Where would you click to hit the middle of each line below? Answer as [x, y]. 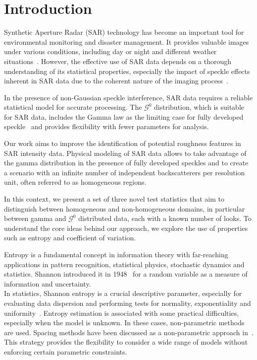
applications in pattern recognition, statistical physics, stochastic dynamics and [124, 264]
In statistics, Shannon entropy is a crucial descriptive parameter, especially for [123, 293]
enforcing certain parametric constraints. [66, 351]
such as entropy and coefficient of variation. [70, 238]
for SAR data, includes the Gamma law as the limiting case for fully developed [124, 116]
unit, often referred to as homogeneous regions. [75, 182]
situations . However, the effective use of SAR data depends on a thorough [118, 61]
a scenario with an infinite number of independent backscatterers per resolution [125, 172]
